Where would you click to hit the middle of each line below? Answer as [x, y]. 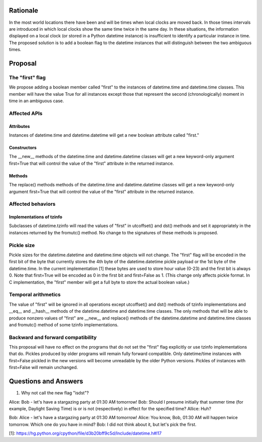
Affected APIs [26, 113]
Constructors [23, 147]
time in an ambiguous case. [36, 101]
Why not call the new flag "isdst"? [55, 393]
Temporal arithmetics [35, 295]
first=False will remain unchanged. [43, 368]
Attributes [19, 126]
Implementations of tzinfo [36, 217]
